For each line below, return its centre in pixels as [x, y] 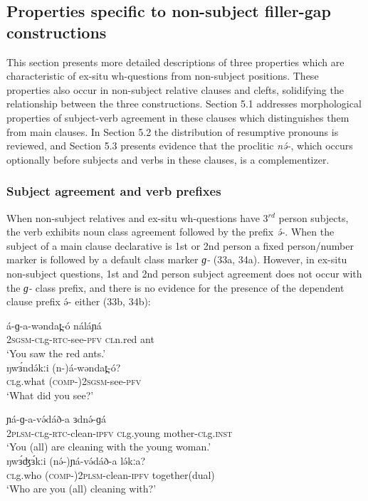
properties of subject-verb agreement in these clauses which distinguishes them [178, 117]
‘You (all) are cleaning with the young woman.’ [109, 447]
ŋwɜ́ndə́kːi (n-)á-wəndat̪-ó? [64, 367]
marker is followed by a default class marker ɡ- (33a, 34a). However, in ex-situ [177, 259]
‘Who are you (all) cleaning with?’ [82, 489]
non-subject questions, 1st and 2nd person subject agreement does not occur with [184, 273]
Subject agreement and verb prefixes [114, 191]
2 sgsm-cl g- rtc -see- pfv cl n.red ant [80, 339]
